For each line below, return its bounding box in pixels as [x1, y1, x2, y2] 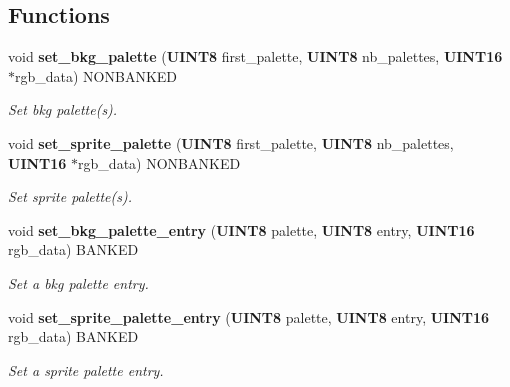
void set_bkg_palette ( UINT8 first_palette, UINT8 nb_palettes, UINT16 [8, 46, 503, 67]
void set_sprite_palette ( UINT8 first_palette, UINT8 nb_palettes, [8, 132, 454, 153]
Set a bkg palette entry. [8, 272, 149, 293]
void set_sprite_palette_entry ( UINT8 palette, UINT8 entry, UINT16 [8, 306, 490, 327]
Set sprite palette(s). [8, 186, 132, 207]
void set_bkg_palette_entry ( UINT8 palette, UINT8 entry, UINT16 [8, 219, 475, 240]
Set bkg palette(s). [8, 99, 118, 120]
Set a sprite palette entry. [8, 359, 164, 380]
